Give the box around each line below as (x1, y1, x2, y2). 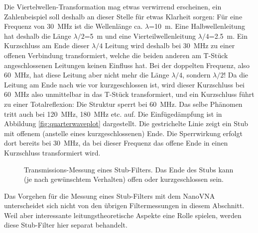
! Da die (224, 70, 249, 80)
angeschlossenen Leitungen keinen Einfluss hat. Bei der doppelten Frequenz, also (4, 60, 250, 70)
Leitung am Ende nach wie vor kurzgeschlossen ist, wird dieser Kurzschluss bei (4, 79, 245, 89)
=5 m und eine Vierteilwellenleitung (84, 30, 196, 41)
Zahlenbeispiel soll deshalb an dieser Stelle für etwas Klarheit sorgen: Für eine (4, 11, 243, 21)
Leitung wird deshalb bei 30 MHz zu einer (105, 40, 235, 51)
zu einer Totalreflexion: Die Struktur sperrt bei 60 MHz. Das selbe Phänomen (4, 98, 243, 109)
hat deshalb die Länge (4, 30, 71, 41)
